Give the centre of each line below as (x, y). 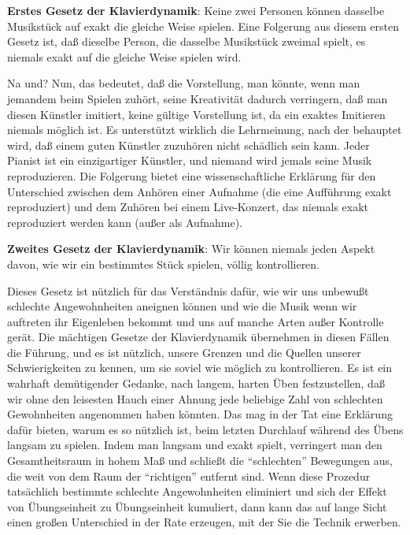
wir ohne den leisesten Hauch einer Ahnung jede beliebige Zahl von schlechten (195, 398)
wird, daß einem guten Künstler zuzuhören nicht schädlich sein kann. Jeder (188, 145)
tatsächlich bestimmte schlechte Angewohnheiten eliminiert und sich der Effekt (197, 491)
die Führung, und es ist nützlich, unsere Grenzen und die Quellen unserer (184, 352)
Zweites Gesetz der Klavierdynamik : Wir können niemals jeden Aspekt (191, 249)
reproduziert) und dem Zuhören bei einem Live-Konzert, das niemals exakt (188, 207)
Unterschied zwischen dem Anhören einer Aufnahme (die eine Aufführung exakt (199, 191)
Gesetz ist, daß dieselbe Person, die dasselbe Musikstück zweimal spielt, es (187, 41)
